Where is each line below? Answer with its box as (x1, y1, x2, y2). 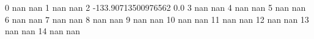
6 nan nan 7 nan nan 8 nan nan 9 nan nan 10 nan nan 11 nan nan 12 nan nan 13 (5, 13, 309, 25)
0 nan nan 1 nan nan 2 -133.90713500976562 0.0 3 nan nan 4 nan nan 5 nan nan (5, 1, 306, 13)
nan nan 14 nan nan (5, 25, 80, 37)
